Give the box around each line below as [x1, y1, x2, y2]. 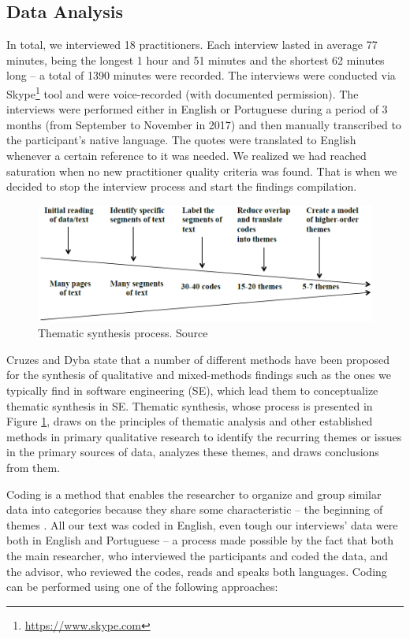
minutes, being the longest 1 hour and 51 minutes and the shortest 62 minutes [6, 51, 385, 68]
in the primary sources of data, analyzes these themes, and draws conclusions [6, 444, 379, 460]
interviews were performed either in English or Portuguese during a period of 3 [6, 101, 388, 117]
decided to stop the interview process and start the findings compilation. [6, 178, 357, 195]
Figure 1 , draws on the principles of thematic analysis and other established [6, 413, 373, 429]
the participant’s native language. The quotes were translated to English [6, 132, 356, 148]
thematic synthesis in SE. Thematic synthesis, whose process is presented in [6, 397, 373, 414]
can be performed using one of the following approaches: [6, 578, 278, 595]
